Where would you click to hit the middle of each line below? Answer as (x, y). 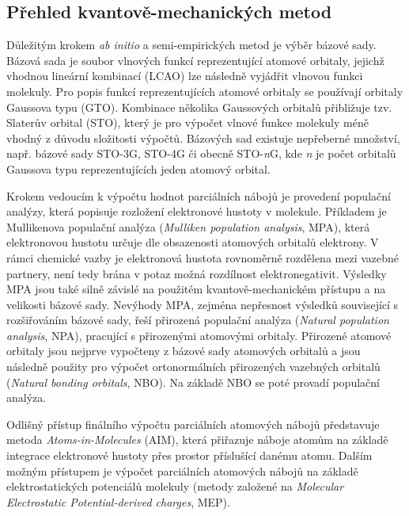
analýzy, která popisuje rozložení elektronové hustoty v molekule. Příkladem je (197, 211)
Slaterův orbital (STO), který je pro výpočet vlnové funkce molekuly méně (187, 122)
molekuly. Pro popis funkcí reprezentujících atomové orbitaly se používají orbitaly (205, 91)
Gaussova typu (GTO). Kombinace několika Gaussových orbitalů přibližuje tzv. (199, 107)
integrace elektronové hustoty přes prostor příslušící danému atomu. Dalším (189, 455)
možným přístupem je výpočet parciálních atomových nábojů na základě (182, 470)
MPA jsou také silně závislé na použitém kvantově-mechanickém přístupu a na (196, 289)
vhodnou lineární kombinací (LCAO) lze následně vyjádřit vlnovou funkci (185, 76)
